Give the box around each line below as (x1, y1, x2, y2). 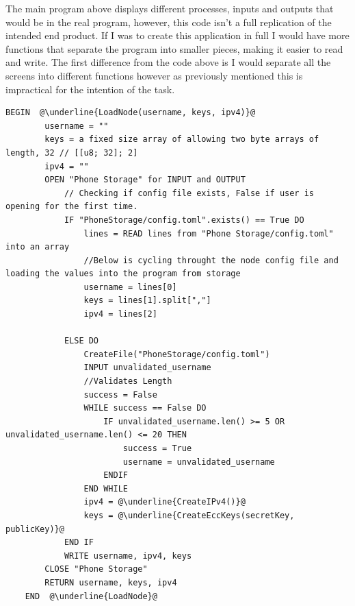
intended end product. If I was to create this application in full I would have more (5, 28, 350, 43)
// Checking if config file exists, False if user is (64, 188, 315, 198)
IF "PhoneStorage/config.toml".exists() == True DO (64, 215, 304, 225)
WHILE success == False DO (83, 403, 207, 413)
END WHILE (83, 483, 128, 494)
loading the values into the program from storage (5, 269, 241, 279)
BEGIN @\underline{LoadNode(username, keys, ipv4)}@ (5, 108, 256, 118)
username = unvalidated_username (122, 457, 275, 467)
